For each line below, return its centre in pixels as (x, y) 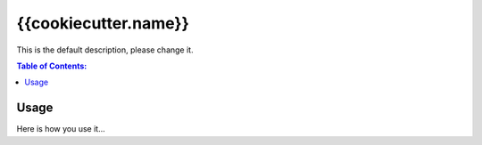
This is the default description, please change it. (105, 50)
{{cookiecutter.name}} (103, 23)
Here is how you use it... (61, 129)
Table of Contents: (52, 66)
